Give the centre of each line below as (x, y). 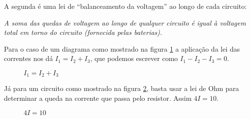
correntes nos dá (29, 58)
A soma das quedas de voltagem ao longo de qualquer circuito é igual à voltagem (125, 22)
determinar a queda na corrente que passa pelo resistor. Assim (98, 98)
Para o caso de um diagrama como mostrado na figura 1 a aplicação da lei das (122, 48)
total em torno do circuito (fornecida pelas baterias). (83, 32)
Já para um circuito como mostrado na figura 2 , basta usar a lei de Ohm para (122, 88)
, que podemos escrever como (134, 58)
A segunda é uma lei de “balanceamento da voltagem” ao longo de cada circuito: (125, 6)
